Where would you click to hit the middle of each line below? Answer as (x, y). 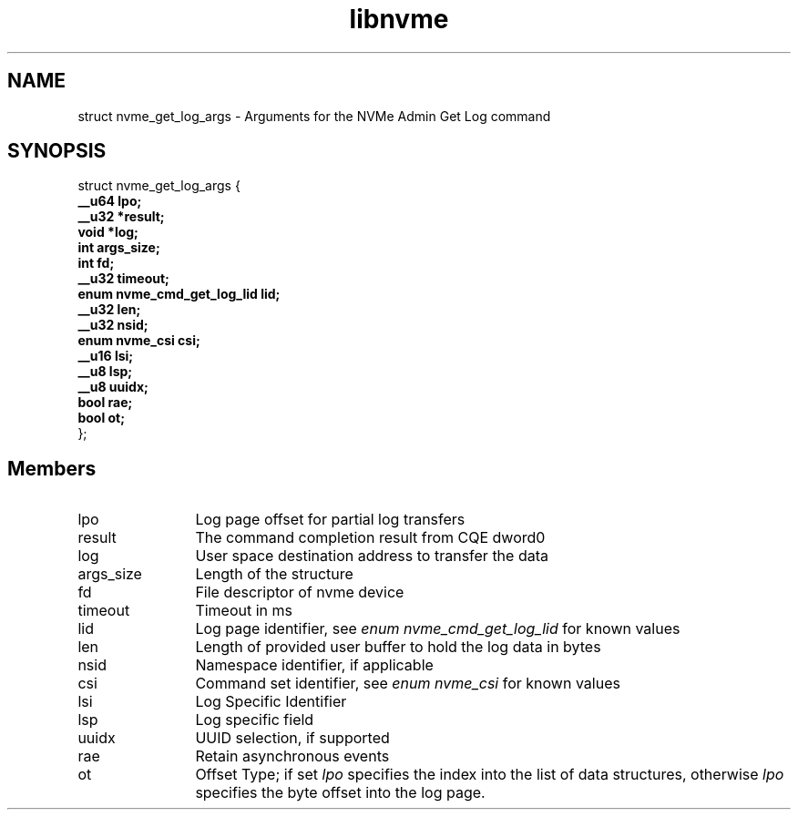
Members (52, 468)
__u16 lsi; (106, 356)
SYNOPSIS (57, 151)
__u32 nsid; (113, 325)
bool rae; (105, 403)
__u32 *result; (121, 217)
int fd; (96, 263)
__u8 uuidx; (113, 387)
